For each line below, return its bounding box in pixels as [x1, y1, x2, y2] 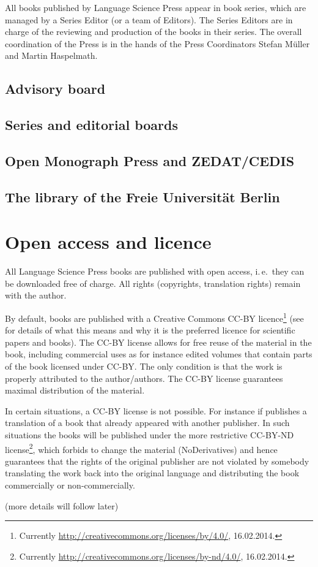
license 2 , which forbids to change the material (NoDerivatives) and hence [5, 441, 278, 455]
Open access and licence [5, 229, 212, 254]
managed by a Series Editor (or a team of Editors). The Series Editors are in [5, 13, 293, 26]
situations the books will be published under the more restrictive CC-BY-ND [5, 428, 294, 441]
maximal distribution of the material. [5, 384, 145, 397]
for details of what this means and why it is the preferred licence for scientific [5, 324, 295, 337]
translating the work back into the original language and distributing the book [5, 466, 300, 479]
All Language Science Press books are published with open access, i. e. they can [5, 265, 305, 278]
